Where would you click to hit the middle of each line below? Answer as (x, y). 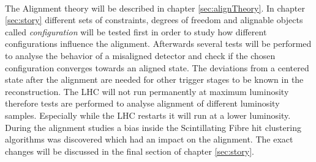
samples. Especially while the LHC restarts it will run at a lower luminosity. (148, 115)
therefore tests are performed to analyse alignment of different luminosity (142, 103)
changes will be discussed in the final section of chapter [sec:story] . (130, 151)
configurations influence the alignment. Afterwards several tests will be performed (158, 44)
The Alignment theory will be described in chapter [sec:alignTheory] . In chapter (155, 8)
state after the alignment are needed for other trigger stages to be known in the (154, 79)
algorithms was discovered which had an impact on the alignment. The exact (149, 139)
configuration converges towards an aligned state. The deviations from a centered (157, 67)
